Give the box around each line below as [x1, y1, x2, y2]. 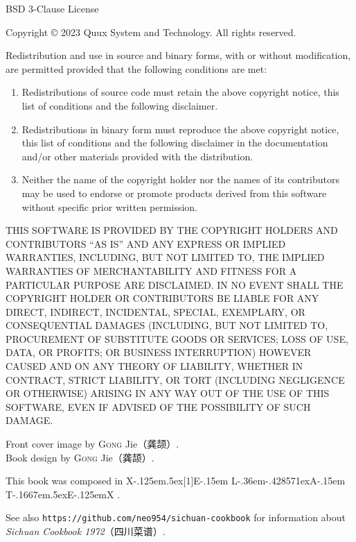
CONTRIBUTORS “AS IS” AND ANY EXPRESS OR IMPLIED [6, 236, 286, 251]
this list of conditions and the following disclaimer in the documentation [21, 135, 328, 150]
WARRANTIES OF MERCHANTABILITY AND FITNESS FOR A [6, 263, 297, 278]
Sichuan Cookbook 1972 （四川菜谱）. [6, 524, 166, 539]
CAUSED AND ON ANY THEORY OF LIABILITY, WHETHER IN [6, 359, 303, 373]
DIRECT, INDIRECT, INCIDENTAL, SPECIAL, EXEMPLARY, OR [6, 304, 305, 319]
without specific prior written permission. [21, 199, 197, 214]
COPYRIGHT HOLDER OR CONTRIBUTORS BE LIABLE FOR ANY [6, 291, 319, 305]
